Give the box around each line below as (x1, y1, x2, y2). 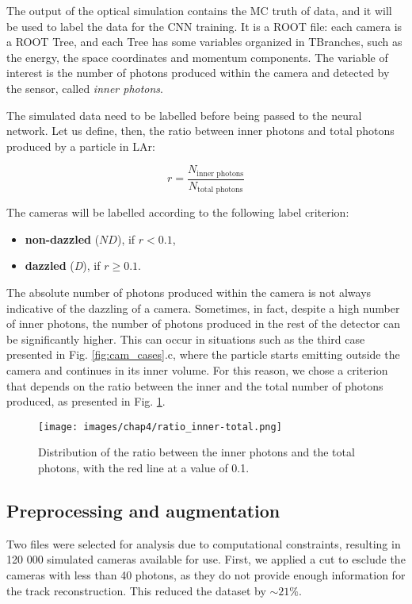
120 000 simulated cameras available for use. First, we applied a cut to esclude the (6, 551, 406, 567)
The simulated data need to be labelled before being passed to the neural (6, 106, 362, 123)
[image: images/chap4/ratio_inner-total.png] (38, 421, 282, 433)
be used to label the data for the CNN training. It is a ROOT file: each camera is (6, 17, 402, 34)
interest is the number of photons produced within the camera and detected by (6, 64, 390, 81)
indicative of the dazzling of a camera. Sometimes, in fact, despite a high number (6, 299, 400, 316)
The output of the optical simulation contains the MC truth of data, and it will (6, 2, 392, 18)
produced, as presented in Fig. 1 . (6, 393, 166, 410)
